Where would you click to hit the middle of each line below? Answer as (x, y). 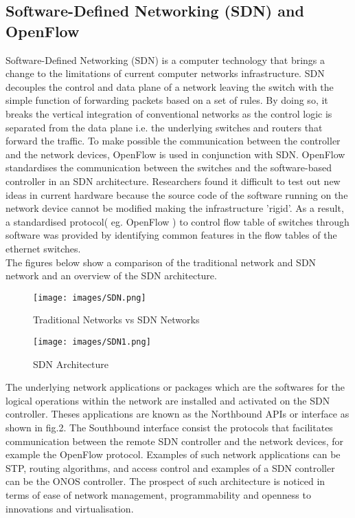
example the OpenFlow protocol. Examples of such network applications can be (173, 454)
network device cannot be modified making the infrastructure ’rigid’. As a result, (175, 208)
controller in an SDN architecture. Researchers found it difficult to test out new (173, 181)
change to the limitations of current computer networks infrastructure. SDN (165, 73)
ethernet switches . (43, 248)
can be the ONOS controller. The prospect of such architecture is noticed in (165, 481)
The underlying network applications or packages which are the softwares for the (175, 387)
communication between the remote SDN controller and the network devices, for (174, 441)
